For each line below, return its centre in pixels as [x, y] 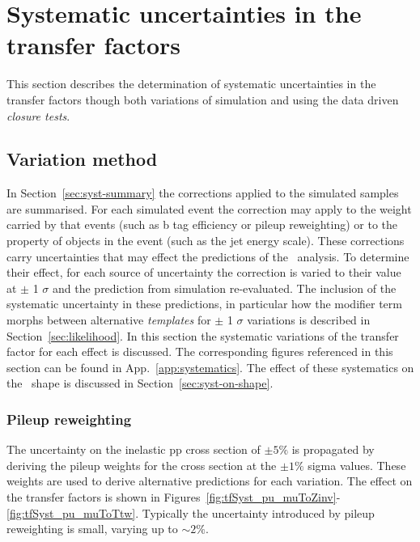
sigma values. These [357, 465]
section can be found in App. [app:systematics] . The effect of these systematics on [210, 367]
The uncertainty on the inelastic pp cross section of [134, 449]
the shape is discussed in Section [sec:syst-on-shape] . [140, 383]
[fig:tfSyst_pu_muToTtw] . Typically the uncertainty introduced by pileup [191, 512]
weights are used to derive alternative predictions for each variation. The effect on [210, 481]
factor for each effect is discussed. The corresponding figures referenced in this [200, 351]
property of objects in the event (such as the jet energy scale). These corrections [206, 241]
